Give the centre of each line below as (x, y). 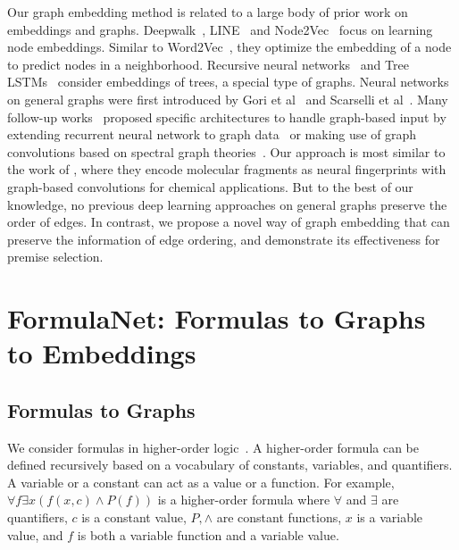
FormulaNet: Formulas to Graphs (217, 318)
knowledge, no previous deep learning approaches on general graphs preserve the (227, 204)
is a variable (390, 517)
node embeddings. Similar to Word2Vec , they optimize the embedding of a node (229, 47)
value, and (35, 534)
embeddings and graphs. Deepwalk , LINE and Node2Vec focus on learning (220, 29)
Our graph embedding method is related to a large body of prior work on (208, 12)
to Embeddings (102, 353)
